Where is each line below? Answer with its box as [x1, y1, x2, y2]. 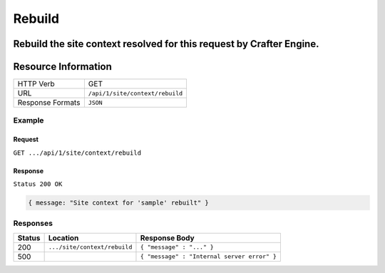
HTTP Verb [17, 79, 55, 89]
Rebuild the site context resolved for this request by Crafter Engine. [13, 38, 319, 50]
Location [48, 232, 79, 242]
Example [13, 115, 44, 125]
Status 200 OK [13, 180, 63, 188]
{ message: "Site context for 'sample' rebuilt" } [28, 199, 210, 207]
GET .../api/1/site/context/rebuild [13, 148, 142, 157]
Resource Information [13, 61, 112, 73]
